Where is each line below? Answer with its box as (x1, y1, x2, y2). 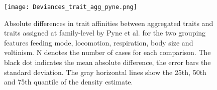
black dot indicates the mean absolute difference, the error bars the (4, 57, 211, 67)
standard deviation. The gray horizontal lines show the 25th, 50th (4, 66, 206, 77)
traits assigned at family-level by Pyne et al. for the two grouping (4, 27, 206, 38)
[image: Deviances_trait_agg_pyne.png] (4, 3, 137, 10)
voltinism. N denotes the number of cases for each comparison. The (4, 47, 211, 57)
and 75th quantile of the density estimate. (4, 76, 133, 87)
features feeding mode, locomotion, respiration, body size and (4, 37, 193, 47)
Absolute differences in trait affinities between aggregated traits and (4, 17, 213, 28)
